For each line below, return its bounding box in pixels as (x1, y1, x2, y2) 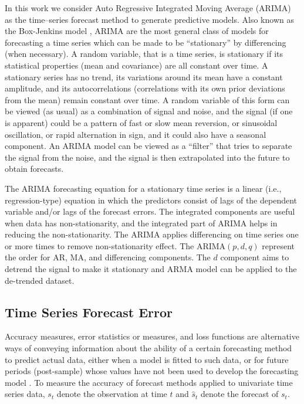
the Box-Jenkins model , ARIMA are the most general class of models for (5, 25, 269, 37)
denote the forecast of (201, 388, 279, 400)
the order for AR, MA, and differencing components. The (5, 251, 211, 263)
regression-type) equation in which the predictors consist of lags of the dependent (5, 193, 298, 206)
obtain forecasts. (5, 162, 64, 175)
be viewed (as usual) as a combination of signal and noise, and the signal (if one (5, 105, 293, 117)
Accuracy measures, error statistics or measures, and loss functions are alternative (5, 330, 299, 342)
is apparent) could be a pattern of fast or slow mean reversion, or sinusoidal (5, 116, 278, 128)
